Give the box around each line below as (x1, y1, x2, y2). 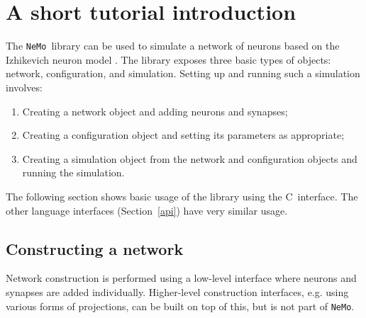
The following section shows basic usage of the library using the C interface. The (6, 188, 358, 203)
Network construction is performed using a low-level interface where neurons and (6, 271, 357, 285)
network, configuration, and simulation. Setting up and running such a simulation (6, 66, 360, 81)
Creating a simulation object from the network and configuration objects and (22, 151, 357, 166)
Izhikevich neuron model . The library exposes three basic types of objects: (6, 52, 331, 67)
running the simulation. (22, 165, 125, 180)
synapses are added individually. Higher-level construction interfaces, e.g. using (6, 284, 349, 299)
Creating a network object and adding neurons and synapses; (22, 103, 288, 118)
